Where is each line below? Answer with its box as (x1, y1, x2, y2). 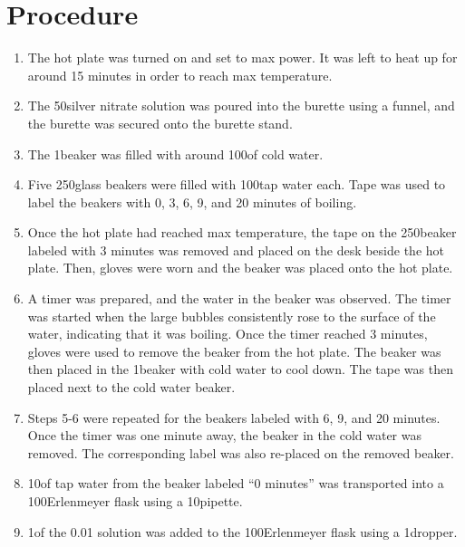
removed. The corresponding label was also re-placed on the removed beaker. (27, 443, 454, 462)
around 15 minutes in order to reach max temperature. (27, 65, 333, 84)
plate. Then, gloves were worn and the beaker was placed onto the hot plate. (27, 258, 453, 277)
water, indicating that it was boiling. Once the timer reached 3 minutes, (27, 324, 428, 343)
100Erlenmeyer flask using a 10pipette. (27, 492, 243, 510)
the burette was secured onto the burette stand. (27, 113, 293, 132)
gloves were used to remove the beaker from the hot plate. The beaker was (27, 341, 441, 360)
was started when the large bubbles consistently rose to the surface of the (27, 306, 436, 325)
